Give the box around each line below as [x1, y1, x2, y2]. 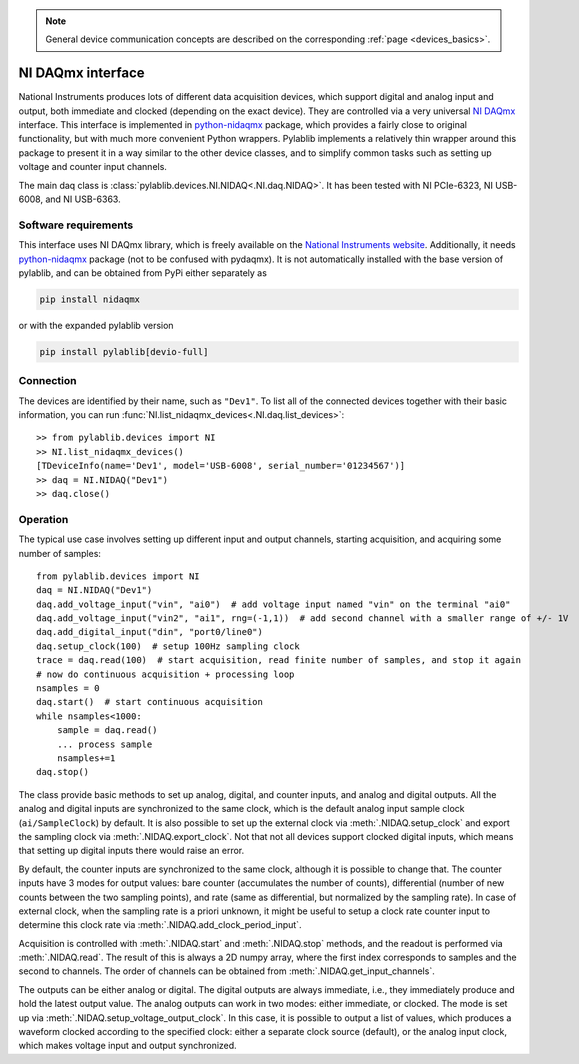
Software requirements [18, 218, 134, 232]
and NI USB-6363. [45, 193, 121, 205]
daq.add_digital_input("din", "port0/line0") [36, 626, 264, 638]
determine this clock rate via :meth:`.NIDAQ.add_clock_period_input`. [18, 919, 302, 931]
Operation [18, 512, 69, 526]
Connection [18, 374, 77, 388]
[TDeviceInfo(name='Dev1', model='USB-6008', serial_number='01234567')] [36, 460, 406, 472]
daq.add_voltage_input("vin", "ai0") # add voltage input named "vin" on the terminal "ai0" [36, 598, 511, 610]
